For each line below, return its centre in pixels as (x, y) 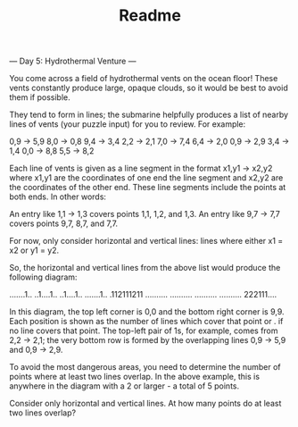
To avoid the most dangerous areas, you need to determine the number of (145, 367)
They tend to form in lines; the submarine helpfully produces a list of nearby (149, 115)
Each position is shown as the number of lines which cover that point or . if (146, 322)
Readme (150, 16)
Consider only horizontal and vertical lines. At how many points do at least (145, 404)
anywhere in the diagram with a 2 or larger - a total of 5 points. (124, 386)
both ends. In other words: (58, 197)
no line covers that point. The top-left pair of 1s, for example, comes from (144, 331)
